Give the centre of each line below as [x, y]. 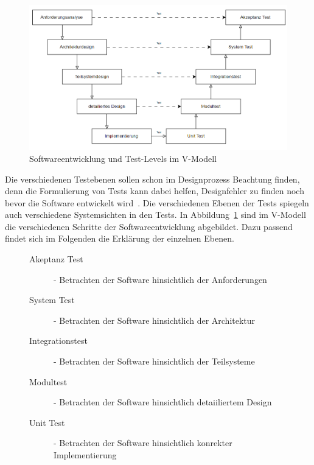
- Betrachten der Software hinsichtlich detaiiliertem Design [163, 402]
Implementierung [85, 455]
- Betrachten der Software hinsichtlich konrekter [143, 443]
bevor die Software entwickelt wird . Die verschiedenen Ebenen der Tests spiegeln [157, 202]
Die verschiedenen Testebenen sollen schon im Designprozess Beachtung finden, [152, 179]
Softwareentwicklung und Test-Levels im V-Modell [123, 158]
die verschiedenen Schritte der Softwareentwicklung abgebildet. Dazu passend [149, 226]
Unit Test [47, 422]
